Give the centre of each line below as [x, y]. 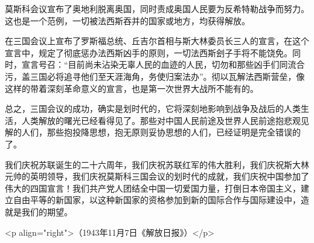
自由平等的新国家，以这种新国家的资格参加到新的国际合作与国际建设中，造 [161, 200]
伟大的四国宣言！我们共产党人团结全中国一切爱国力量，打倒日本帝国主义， [153, 188]
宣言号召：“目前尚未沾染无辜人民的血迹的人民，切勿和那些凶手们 [150, 64]
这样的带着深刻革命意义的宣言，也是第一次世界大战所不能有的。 [132, 88]
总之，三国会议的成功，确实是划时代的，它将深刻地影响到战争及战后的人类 [153, 109]
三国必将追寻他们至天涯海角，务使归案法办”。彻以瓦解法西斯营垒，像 [167, 76]
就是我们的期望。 [39, 211]
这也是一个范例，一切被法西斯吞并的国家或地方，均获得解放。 [127, 20]
